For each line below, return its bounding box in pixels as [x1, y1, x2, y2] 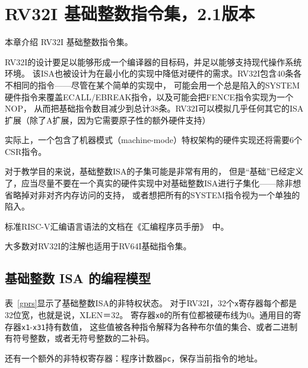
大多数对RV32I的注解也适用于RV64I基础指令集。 [5, 240, 192, 252]
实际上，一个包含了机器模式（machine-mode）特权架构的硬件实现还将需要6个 [5, 134, 302, 146]
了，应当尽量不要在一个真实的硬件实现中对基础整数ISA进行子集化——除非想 [5, 177, 301, 189]
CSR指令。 [5, 145, 47, 157]
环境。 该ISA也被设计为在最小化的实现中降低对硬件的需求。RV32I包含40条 [5, 67, 294, 80]
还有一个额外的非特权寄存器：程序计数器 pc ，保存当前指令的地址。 [5, 351, 263, 364]
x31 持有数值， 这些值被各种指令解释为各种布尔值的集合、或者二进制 [33, 320, 298, 332]
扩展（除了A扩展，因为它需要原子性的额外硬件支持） [5, 113, 211, 126]
